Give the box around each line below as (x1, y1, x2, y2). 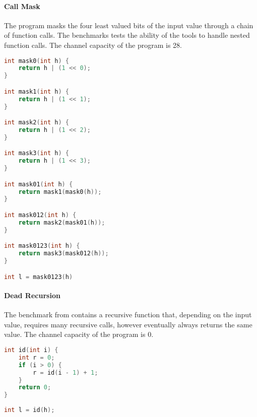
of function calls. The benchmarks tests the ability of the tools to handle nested (4, 30, 250, 40)
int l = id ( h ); (4, 406, 55, 413)
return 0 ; (18, 384, 51, 391)
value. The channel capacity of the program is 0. (4, 329, 154, 339)
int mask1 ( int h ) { (4, 88, 69, 95)
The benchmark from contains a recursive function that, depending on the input (4, 309, 252, 320)
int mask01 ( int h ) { (4, 180, 73, 188)
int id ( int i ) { (4, 346, 58, 354)
